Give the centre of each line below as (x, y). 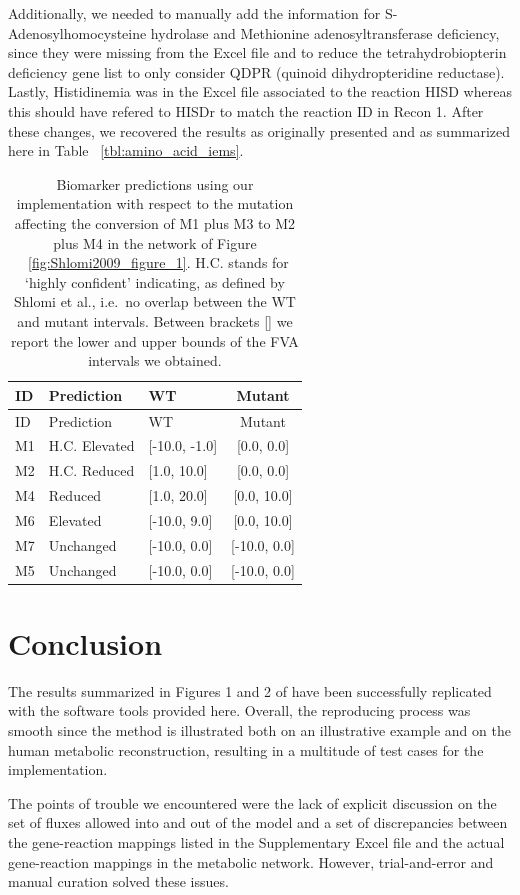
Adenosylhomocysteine (77, 32)
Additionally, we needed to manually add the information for (194, 13)
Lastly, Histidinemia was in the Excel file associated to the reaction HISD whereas (260, 91)
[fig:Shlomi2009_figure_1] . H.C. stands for (158, 262)
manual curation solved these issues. (118, 881)
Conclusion (85, 642)
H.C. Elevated (91, 445)
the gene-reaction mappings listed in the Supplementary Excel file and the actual (256, 841)
